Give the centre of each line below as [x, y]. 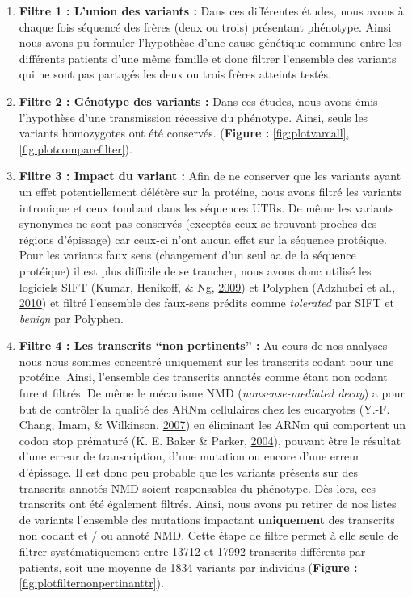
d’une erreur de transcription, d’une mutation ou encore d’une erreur [189, 456]
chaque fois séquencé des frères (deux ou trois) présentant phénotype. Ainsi [205, 26]
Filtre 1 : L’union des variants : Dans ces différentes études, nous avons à [211, 11]
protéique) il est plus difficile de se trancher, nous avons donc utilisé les [195, 270]
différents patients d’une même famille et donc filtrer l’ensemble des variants [208, 58]
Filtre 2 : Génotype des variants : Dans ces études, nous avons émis [198, 101]
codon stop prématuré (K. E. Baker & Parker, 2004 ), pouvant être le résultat [210, 440]
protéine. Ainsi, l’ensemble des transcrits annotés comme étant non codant [203, 377]
